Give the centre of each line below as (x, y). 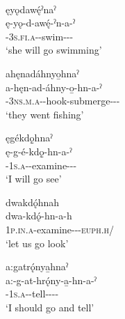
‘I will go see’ (34, 179)
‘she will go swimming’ (54, 50)
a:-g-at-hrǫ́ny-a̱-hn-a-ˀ (51, 280)
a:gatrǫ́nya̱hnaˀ (37, 266)
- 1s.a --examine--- (41, 165)
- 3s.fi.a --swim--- (40, 36)
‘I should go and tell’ (50, 307)
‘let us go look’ (37, 243)
